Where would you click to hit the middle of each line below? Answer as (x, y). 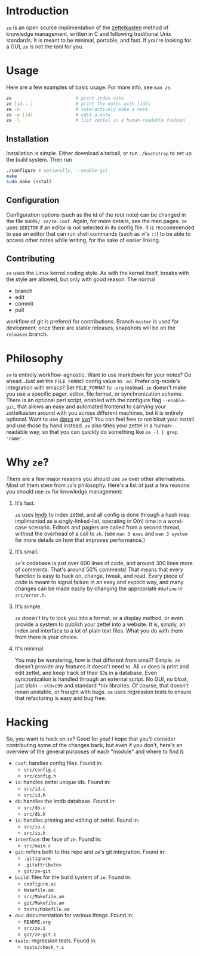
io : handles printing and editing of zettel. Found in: (77, 820)
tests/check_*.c (44, 948)
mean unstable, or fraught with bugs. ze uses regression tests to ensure (103, 692)
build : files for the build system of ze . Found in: (73, 877)
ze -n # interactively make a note (77, 109)
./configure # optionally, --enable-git (57, 171)
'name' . (15, 438)
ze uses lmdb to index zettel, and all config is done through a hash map (102, 515)
